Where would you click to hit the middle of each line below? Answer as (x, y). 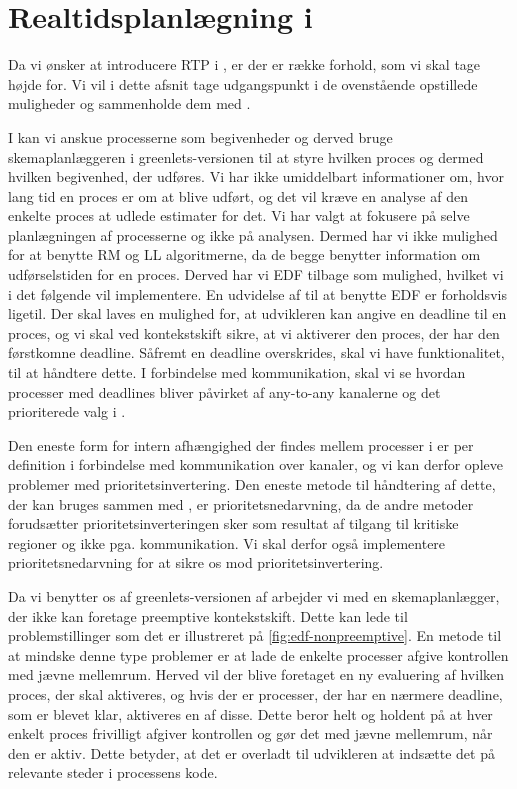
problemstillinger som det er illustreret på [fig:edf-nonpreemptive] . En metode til (255, 635)
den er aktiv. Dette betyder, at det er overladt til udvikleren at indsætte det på (251, 752)
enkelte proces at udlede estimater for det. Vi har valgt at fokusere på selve (239, 215)
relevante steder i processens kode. (113, 772)
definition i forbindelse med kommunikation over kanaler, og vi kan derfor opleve (255, 464)
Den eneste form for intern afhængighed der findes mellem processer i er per (241, 444)
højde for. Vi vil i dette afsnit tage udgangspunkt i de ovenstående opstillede (243, 83)
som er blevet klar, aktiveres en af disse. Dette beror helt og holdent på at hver (250, 713)
